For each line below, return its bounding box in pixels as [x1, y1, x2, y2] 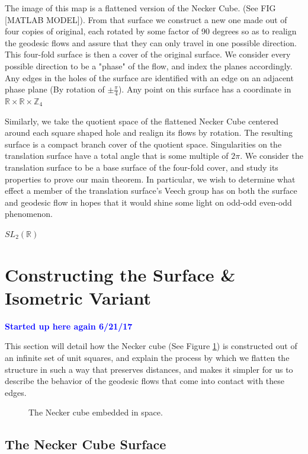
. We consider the [240, 149, 303, 162]
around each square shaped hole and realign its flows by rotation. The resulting [5, 126, 293, 139]
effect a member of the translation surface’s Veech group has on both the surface [5, 184, 297, 197]
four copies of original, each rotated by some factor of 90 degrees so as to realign [5, 25, 297, 37]
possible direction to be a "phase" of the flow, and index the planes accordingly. [5, 59, 293, 72]
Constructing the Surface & [5, 262, 236, 286]
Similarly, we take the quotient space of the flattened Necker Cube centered [5, 114, 279, 127]
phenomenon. [5, 207, 53, 220]
